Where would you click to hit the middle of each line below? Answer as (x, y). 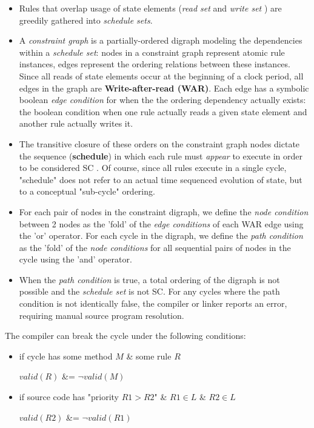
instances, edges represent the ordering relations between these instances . (155, 64)
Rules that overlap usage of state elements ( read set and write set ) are (150, 8)
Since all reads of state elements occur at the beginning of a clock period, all (161, 75)
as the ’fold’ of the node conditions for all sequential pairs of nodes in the (155, 247)
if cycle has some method (66, 356)
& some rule (149, 356)
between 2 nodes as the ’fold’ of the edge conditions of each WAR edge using (161, 223)
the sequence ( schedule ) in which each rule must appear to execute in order (161, 155)
